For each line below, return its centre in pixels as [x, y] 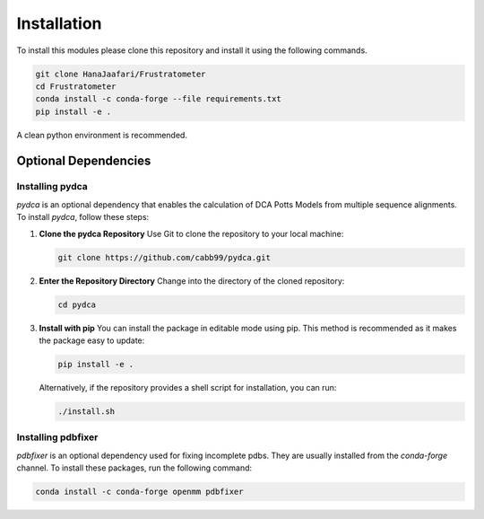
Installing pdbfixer [57, 437]
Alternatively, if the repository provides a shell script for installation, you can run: [188, 387]
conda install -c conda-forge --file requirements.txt [158, 99]
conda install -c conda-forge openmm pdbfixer [139, 492]
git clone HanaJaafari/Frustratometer [121, 74]
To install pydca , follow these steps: [83, 217]
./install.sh [86, 411]
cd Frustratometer [76, 86]
